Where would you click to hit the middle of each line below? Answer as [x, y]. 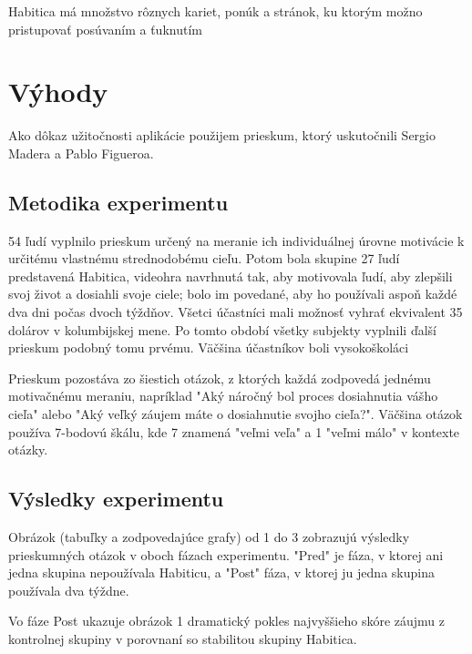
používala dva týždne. [69, 590]
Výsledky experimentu [116, 499]
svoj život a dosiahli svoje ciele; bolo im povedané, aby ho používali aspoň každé [233, 294]
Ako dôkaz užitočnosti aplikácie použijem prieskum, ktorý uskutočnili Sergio [222, 135]
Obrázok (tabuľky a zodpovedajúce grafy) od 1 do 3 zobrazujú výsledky [209, 537]
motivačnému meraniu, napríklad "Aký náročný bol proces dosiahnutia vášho [223, 396]
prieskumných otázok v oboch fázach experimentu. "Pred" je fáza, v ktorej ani [226, 554]
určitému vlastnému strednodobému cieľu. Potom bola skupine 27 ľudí [204, 258]
